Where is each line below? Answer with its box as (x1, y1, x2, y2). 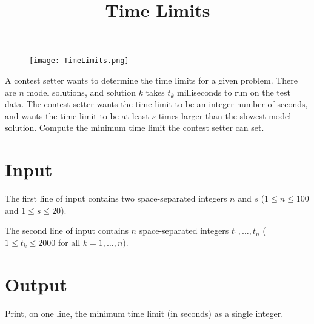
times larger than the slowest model (158, 109, 292, 122)
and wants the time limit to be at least (5, 109, 149, 122)
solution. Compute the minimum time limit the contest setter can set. (5, 121, 264, 134)
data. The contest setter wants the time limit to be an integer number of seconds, (5, 98, 308, 110)
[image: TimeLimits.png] (29, 56, 129, 65)
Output (5, 271, 67, 296)
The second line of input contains (5, 224, 129, 237)
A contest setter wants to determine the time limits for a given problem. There (5, 74, 298, 87)
